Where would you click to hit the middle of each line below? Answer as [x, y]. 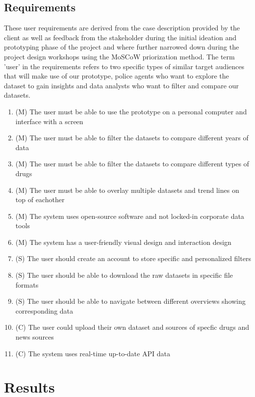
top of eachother [40, 199]
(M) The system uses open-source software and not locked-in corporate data [130, 216]
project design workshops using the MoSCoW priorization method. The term [119, 56]
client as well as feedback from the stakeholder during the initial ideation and [120, 37]
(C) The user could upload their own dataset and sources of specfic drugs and [132, 327]
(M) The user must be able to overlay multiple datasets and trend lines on [127, 190]
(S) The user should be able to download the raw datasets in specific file [124, 275]
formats [27, 284]
